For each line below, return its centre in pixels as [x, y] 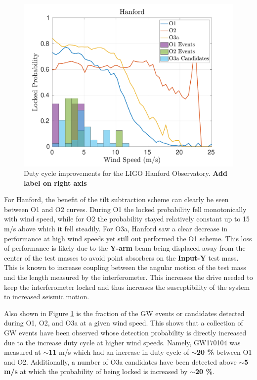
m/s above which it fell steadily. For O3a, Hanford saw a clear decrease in [116, 229]
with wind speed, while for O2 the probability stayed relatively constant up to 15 [127, 219]
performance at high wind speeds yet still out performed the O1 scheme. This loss [128, 238]
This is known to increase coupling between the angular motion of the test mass [125, 267]
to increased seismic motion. [47, 297]
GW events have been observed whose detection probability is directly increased [125, 333]
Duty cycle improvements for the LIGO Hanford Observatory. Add [126, 173]
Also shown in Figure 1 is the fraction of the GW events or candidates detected [124, 313]
